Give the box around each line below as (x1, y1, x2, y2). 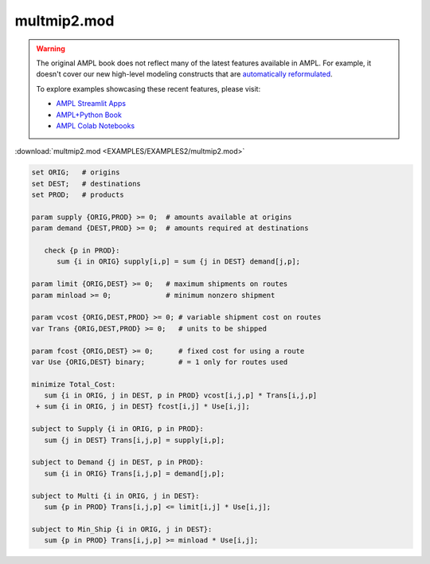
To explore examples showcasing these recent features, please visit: (36, 84, 261, 93)
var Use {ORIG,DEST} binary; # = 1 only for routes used (31, 357, 288, 366)
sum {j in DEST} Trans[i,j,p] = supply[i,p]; (44, 435, 225, 445)
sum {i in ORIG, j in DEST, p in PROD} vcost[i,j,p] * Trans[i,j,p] (44, 391, 318, 400)
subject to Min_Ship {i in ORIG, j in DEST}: (31, 524, 213, 534)
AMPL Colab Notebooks (56, 120, 135, 131)
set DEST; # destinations (31, 179, 141, 188)
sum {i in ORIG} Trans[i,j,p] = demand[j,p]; (44, 468, 225, 478)
